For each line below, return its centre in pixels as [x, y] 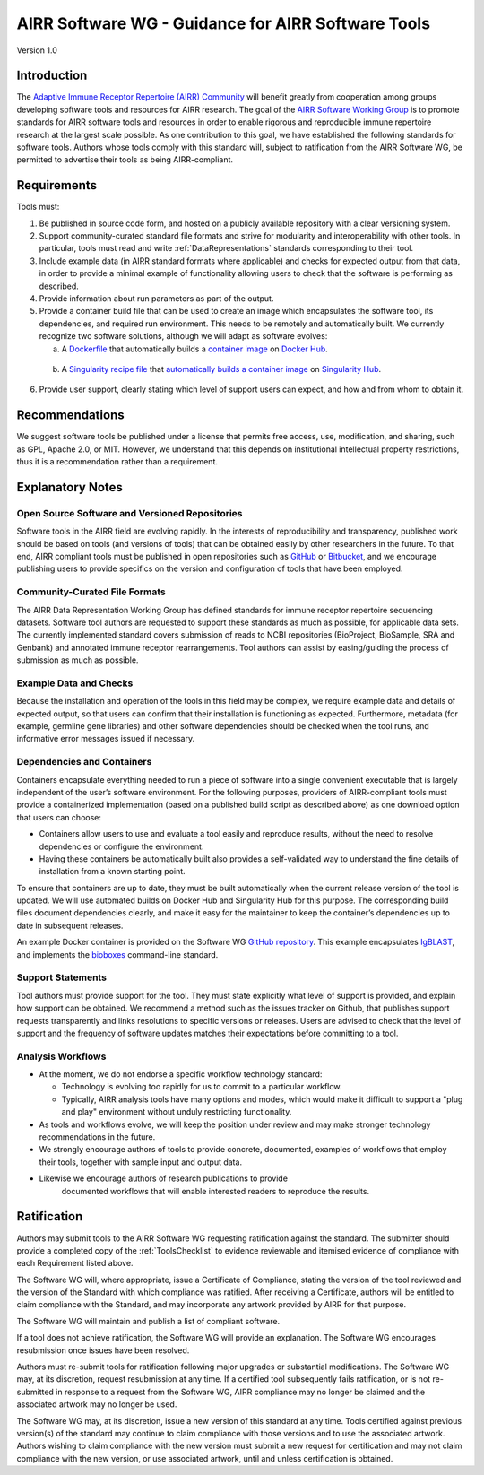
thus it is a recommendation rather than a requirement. [117, 462]
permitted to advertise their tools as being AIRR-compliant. [125, 160]
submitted [35, 1392]
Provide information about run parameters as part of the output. [156, 299]
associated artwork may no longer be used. [97, 1404]
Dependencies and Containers [84, 762]
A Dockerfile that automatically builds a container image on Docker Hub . [195, 349]
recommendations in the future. [97, 1137]
